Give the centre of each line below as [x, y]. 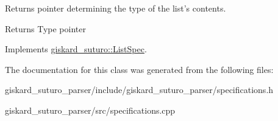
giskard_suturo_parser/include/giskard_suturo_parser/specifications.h [139, 90]
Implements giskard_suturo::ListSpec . [76, 49]
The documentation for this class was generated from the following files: [139, 69]
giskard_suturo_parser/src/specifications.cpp [90, 110]
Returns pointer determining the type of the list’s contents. [116, 8]
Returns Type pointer [45, 28]
